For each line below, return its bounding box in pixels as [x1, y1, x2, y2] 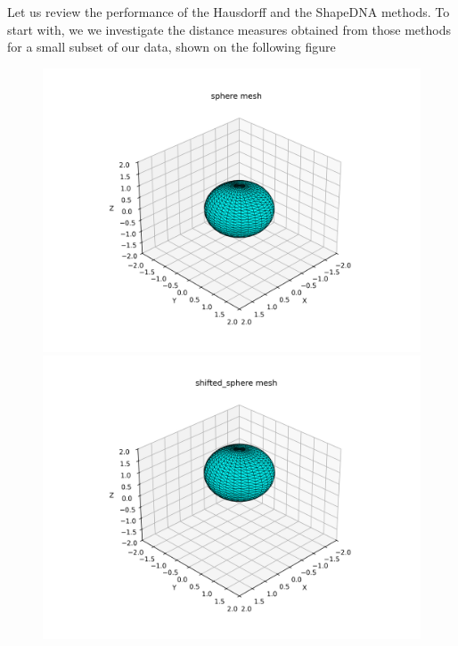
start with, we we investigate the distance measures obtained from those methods [7, 20, 451, 38]
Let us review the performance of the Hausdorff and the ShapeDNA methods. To [7, 3, 450, 20]
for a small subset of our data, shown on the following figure [7, 37, 336, 56]
